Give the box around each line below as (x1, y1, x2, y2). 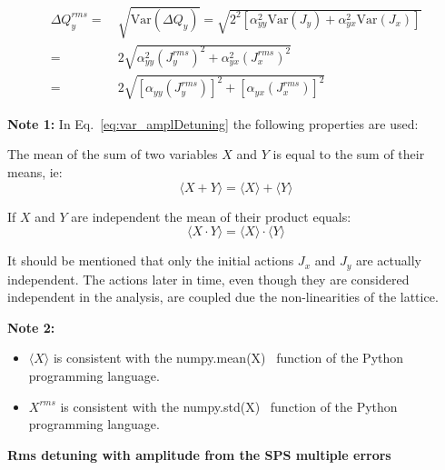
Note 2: (7, 317, 55, 336)
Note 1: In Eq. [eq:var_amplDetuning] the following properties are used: (7, 114, 419, 133)
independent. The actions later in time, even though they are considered (7, 269, 410, 288)
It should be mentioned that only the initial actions (7, 251, 294, 270)
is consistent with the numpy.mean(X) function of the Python (53, 348, 404, 367)
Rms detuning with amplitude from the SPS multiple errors (7, 445, 391, 464)
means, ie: (7, 162, 63, 181)
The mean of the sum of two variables (7, 145, 218, 164)
